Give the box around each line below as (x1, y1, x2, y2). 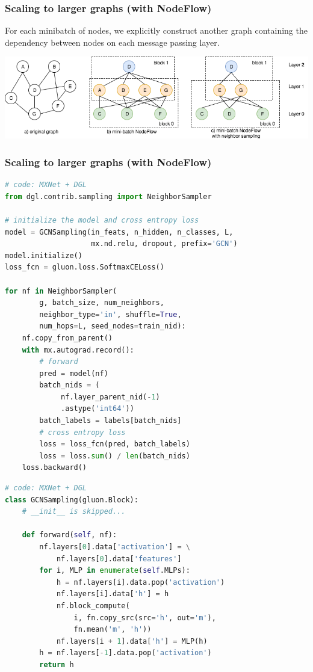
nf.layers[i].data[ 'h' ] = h (56, 590, 169, 599)
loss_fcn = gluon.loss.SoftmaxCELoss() (5, 263, 164, 272)
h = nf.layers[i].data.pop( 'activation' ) (56, 578, 225, 587)
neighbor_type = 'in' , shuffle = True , (39, 310, 182, 319)
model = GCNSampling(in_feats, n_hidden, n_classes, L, (5, 227, 234, 236)
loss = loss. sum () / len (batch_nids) (39, 451, 190, 460)
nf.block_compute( (56, 601, 130, 610)
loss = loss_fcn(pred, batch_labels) (39, 440, 190, 449)
